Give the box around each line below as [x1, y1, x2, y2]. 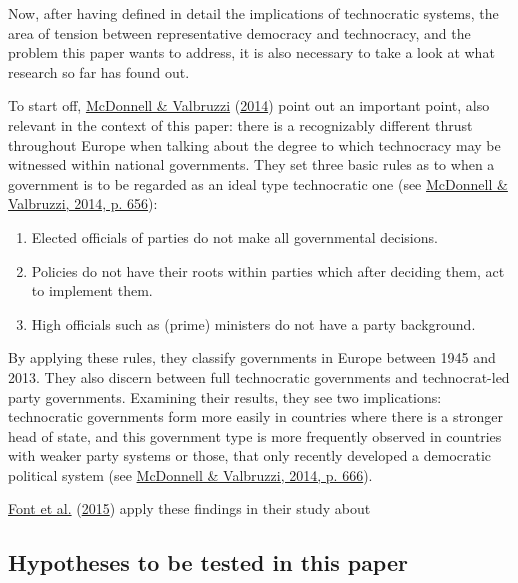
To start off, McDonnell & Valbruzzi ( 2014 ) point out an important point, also [8, 95, 490, 116]
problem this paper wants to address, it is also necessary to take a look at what [8, 42, 495, 63]
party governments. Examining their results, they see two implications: [8, 386, 442, 407]
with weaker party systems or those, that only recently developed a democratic [8, 445, 492, 466]
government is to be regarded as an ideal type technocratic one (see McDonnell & [8, 173, 508, 194]
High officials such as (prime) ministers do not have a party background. [31, 313, 476, 334]
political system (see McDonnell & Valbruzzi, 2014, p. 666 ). [8, 464, 373, 485]
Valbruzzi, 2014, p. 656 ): [8, 193, 158, 214]
